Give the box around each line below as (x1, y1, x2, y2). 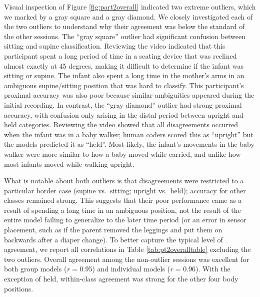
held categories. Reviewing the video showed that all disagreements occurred (4, 119, 238, 130)
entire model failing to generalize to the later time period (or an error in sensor (4, 214, 246, 225)
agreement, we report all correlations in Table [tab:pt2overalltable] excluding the (4, 244, 251, 254)
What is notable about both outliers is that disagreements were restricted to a (4, 175, 244, 186)
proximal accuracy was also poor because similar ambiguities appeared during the (4, 90, 254, 100)
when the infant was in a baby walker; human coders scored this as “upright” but (4, 129, 253, 139)
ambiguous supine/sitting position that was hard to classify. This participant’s (4, 80, 244, 90)
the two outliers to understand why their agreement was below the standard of (4, 21, 245, 32)
